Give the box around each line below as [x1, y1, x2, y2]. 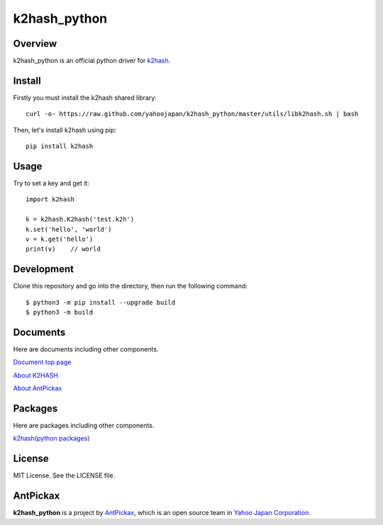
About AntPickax [13, 384, 62, 393]
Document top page [13, 358, 72, 366]
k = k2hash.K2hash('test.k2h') [26, 215, 135, 223]
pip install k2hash [26, 142, 94, 150]
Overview [13, 38, 57, 50]
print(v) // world [26, 245, 101, 253]
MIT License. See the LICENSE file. [13, 471, 116, 480]
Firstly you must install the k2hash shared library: [13, 93, 157, 102]
